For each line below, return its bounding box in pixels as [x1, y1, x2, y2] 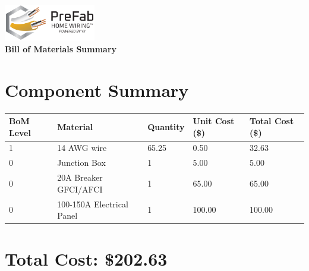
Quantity [147, 120, 185, 133]
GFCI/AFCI [57, 182, 103, 195]
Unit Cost [193, 115, 235, 127]
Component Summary [5, 77, 189, 102]
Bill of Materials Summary [5, 42, 117, 55]
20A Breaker [57, 171, 103, 184]
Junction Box [57, 156, 106, 169]
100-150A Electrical [57, 197, 128, 210]
